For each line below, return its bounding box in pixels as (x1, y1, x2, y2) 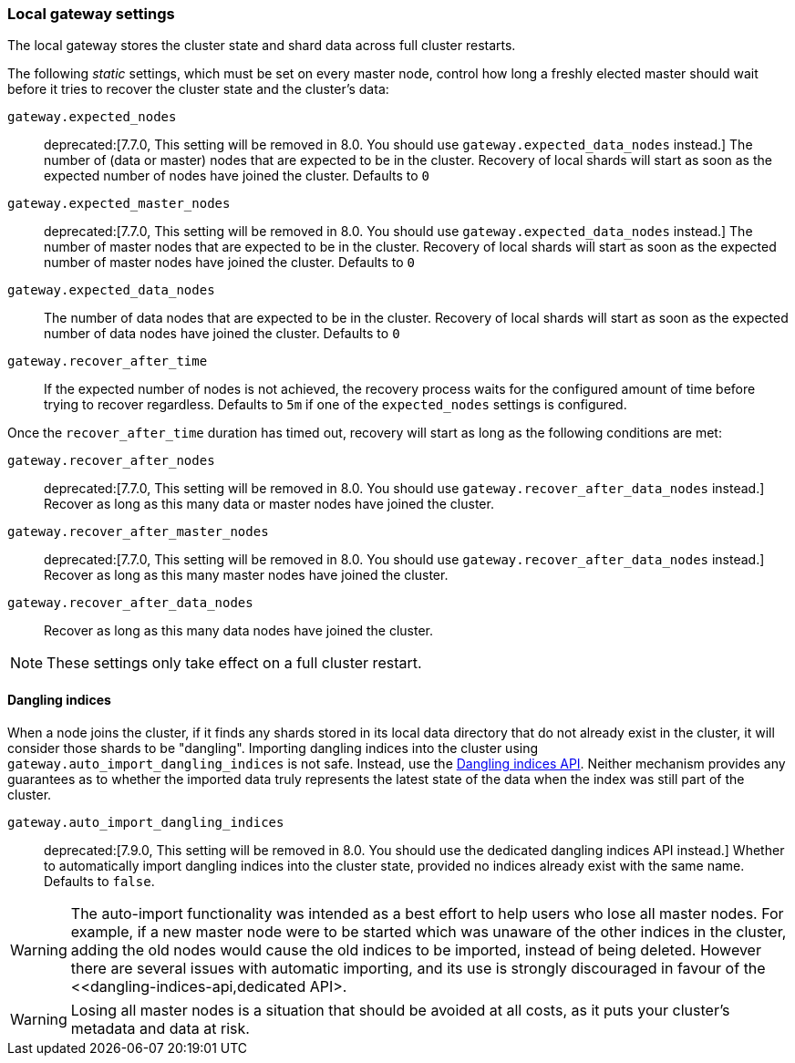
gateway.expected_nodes (7, 109, 177, 125)
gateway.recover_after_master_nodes (7, 524, 269, 540)
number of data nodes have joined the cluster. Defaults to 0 (44, 325, 400, 342)
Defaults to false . (44, 872, 155, 889)
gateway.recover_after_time (7, 354, 208, 369)
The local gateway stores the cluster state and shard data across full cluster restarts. (7, 37, 516, 54)
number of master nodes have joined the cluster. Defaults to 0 (44, 254, 416, 271)
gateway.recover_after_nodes (7, 453, 215, 469)
